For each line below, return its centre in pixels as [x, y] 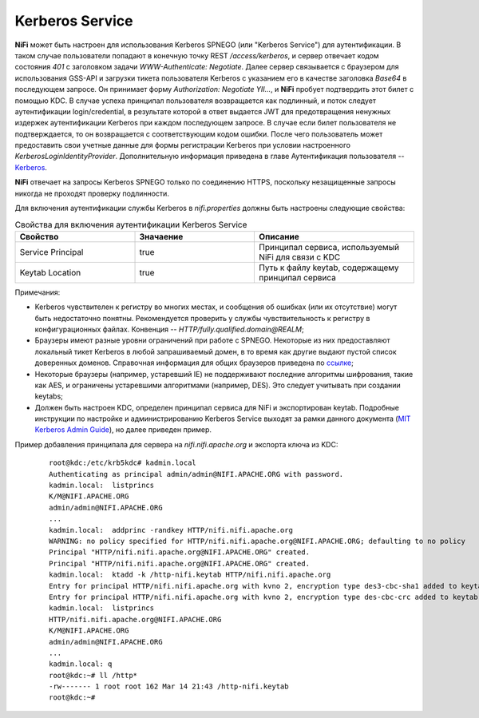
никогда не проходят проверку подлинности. [92, 193]
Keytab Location [50, 272]
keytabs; [49, 396]
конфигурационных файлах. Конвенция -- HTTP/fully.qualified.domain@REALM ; [169, 329]
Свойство [39, 236]
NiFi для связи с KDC [300, 257]
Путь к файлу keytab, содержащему [329, 268]
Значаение [161, 236]
